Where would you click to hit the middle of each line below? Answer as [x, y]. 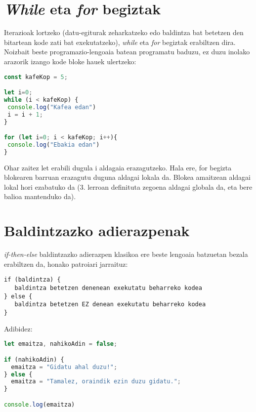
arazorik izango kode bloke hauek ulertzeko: [70, 61]
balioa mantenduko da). [40, 196]
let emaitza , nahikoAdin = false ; [61, 344]
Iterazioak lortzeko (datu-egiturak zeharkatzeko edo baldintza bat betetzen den [124, 32]
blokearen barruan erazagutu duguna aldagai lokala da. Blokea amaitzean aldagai [127, 177]
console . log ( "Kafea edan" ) [52, 107]
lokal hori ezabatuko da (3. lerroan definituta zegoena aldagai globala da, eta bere [128, 186]
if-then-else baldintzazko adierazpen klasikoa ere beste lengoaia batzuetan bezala [126, 254]
